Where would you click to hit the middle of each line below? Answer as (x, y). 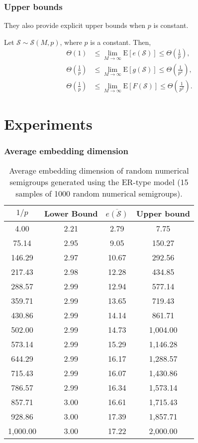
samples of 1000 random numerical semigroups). (99, 194)
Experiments (48, 123)
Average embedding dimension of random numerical (99, 171)
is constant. (171, 25)
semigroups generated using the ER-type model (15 (99, 182)
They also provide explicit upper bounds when (75, 25)
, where (71, 42)
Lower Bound (71, 214)
